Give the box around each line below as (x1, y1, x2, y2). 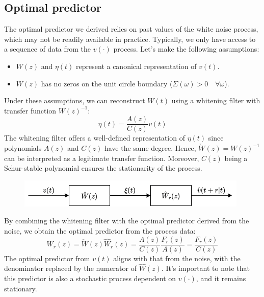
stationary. (4, 283, 37, 293)
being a (224, 152, 248, 163)
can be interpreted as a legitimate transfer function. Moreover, (4, 152, 199, 163)
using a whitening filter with (171, 95, 260, 106)
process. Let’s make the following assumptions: (113, 43, 259, 54)
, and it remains (196, 273, 246, 284)
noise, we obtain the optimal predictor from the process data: (4, 225, 196, 236)
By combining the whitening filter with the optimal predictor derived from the (4, 215, 249, 226)
